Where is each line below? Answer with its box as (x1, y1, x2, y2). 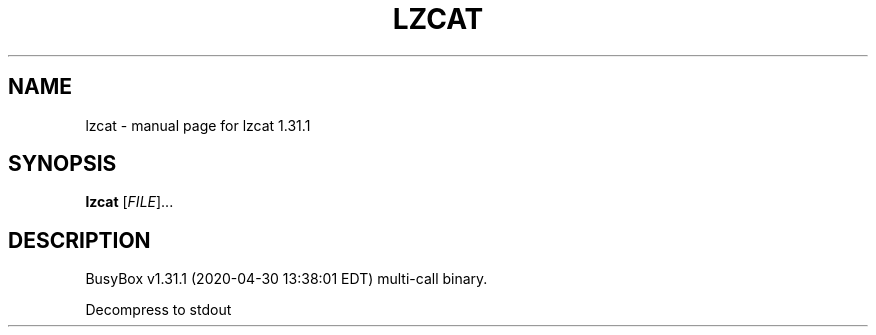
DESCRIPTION (8, 227, 151, 253)
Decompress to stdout (85, 301, 232, 319)
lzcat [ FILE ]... (85, 193, 174, 211)
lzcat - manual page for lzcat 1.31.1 (85, 116, 311, 134)
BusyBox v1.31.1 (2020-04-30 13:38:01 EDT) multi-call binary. (85, 270, 488, 288)
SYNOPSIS (8, 151, 117, 177)
